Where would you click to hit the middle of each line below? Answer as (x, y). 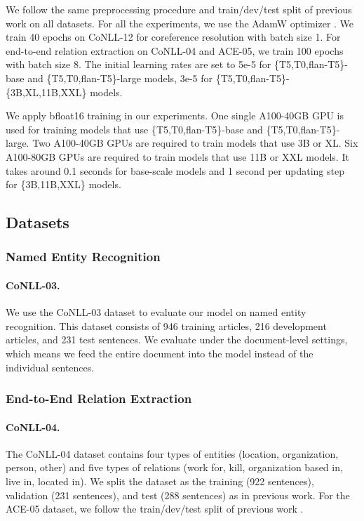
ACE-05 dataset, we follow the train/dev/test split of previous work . (155, 509)
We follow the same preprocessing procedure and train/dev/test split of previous (179, 9)
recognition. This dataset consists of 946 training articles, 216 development (166, 325)
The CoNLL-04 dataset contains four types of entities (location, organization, (172, 453)
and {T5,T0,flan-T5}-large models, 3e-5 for (120, 78)
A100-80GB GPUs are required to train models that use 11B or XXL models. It (177, 156)
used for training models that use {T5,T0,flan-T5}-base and (134, 129)
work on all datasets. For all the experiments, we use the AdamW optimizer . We (180, 23)
